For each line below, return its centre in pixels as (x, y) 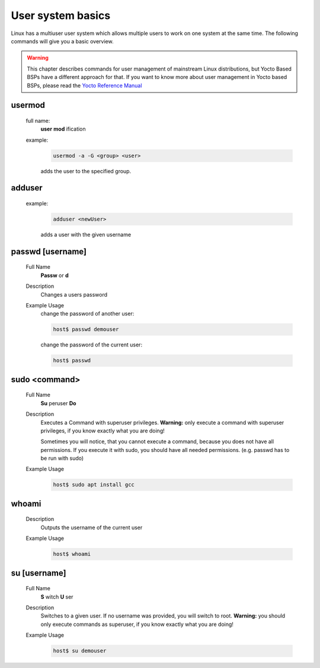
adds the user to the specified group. (86, 171)
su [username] (39, 573)
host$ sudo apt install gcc (94, 485)
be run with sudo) (62, 458)
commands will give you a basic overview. (62, 41)
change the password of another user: (87, 314)
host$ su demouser (80, 651)
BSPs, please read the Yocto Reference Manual (84, 85)
